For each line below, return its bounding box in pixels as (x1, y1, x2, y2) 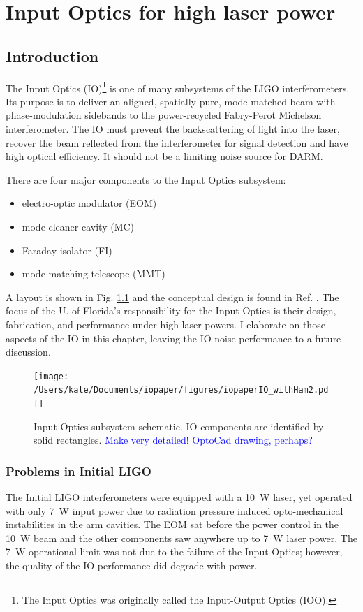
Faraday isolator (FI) (22, 242, 112, 257)
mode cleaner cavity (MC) (22, 219, 135, 233)
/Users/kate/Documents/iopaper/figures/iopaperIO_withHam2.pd (34, 385, 329, 395)
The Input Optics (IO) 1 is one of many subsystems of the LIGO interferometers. (6, 78, 350, 95)
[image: (34, 371, 69, 381)
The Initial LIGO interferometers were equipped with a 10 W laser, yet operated (6, 490, 353, 504)
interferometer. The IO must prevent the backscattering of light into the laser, (6, 122, 340, 136)
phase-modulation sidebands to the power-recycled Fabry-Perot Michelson (6, 108, 322, 122)
